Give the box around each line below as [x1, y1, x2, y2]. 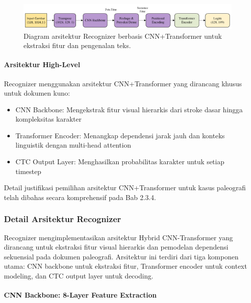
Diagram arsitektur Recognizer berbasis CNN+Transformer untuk [24, 30, 222, 41]
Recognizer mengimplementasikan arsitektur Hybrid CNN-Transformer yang [4, 232, 233, 242]
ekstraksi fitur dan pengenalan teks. [24, 40, 131, 50]
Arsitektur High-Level [4, 59, 80, 70]
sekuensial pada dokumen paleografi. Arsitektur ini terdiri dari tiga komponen [4, 251, 239, 261]
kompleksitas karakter [15, 114, 82, 124]
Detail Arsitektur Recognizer [4, 213, 121, 225]
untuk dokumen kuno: [4, 88, 70, 98]
